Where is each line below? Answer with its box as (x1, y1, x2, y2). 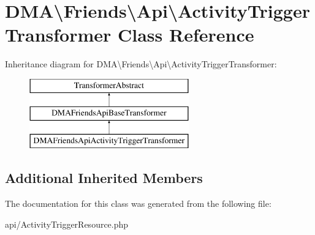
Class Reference (118, 22, 254, 47)
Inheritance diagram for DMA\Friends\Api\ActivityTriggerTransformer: (5, 58, 277, 70)
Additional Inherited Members (5, 168, 203, 187)
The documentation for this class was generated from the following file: (5, 197, 271, 210)
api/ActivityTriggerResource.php (5, 217, 129, 230)
